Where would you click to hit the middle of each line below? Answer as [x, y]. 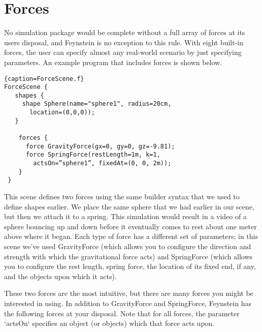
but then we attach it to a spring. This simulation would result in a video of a [125, 216]
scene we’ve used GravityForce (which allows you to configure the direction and [128, 246]
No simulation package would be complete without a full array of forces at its [125, 32]
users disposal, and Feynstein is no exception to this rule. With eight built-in [124, 42]
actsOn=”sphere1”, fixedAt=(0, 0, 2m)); [102, 163]
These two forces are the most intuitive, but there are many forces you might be [129, 293]
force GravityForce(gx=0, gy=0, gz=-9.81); [100, 146]
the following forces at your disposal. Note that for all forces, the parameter [122, 313]
